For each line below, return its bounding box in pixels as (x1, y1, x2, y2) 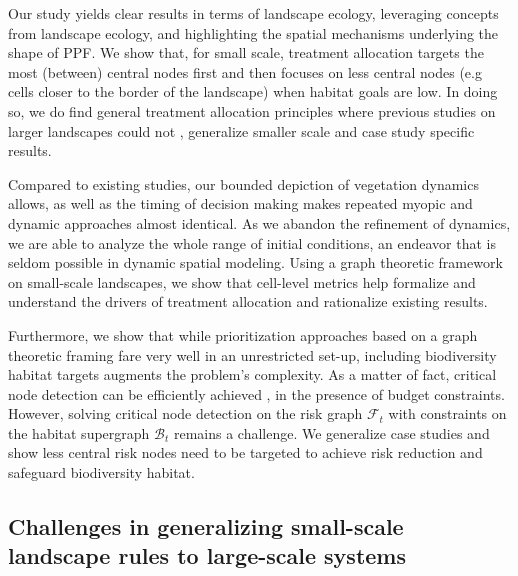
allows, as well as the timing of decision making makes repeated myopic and (8, 193, 473, 214)
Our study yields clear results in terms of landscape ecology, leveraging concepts (8, 3, 499, 23)
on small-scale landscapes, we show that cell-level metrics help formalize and (8, 271, 476, 292)
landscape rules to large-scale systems (8, 540, 407, 571)
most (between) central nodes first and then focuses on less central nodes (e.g (8, 61, 482, 82)
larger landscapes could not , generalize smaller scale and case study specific (8, 120, 475, 141)
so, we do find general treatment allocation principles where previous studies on (8, 100, 496, 121)
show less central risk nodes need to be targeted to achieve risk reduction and (8, 442, 483, 463)
